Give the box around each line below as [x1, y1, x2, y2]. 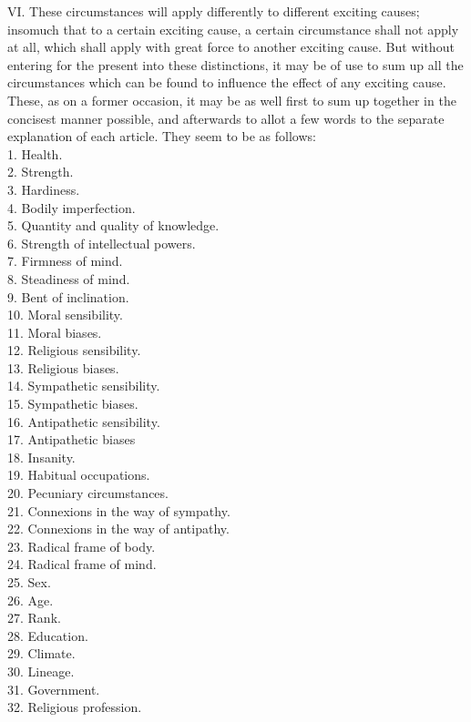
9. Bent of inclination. [7, 287, 129, 306]
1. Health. [7, 144, 63, 163]
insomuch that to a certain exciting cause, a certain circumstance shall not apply [7, 19, 459, 38]
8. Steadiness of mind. [7, 269, 130, 288]
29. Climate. [7, 644, 76, 663]
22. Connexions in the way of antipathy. [7, 519, 230, 538]
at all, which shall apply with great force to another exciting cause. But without [7, 37, 455, 56]
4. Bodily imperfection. [7, 198, 136, 217]
